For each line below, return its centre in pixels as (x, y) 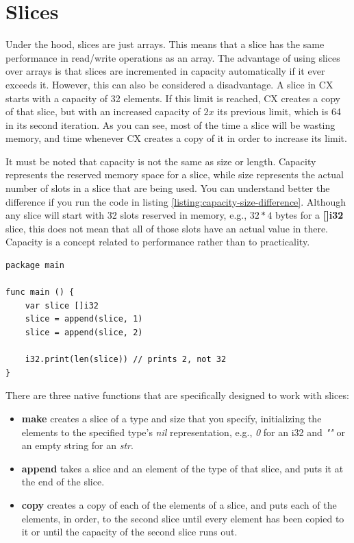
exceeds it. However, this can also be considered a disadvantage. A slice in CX (169, 84)
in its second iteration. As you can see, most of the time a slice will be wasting (170, 124)
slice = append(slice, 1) (84, 319)
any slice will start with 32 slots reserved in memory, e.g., (126, 215)
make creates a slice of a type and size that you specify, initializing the (172, 418)
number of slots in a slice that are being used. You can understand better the (168, 188)
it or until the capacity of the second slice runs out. (129, 532)
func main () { (40, 292)
